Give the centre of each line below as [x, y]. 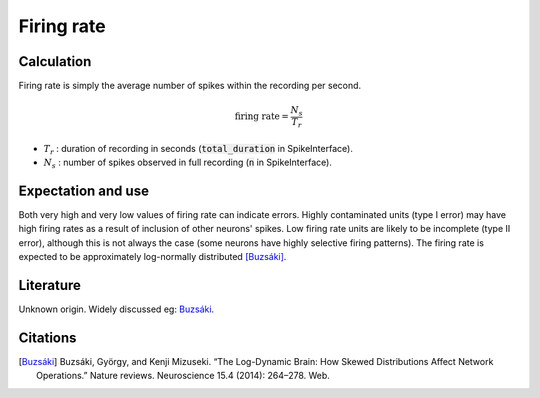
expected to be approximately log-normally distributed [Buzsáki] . [152, 257]
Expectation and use [84, 190]
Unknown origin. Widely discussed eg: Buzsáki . [116, 309]
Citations [47, 337]
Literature [50, 285]
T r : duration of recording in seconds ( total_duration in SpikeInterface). [198, 149]
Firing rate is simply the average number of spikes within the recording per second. [190, 86]
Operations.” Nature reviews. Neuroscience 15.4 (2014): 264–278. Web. [183, 376]
